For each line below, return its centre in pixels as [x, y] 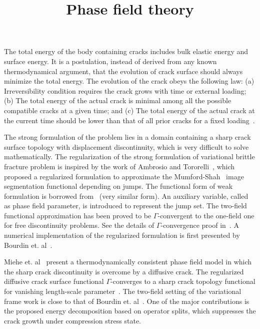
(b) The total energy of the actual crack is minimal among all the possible [118, 100]
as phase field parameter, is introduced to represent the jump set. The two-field [125, 206]
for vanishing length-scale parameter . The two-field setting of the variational [123, 291]
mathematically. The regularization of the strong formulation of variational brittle [129, 156]
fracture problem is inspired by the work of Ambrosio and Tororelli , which [119, 166]
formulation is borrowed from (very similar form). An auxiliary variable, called [126, 196]
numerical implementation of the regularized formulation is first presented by [122, 235]
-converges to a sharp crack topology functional [183, 281]
